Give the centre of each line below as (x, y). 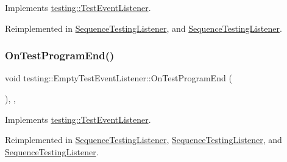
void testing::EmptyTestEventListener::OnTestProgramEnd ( (119, 78)
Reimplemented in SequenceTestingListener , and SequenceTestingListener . (143, 28)
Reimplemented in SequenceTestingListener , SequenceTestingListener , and (143, 140)
